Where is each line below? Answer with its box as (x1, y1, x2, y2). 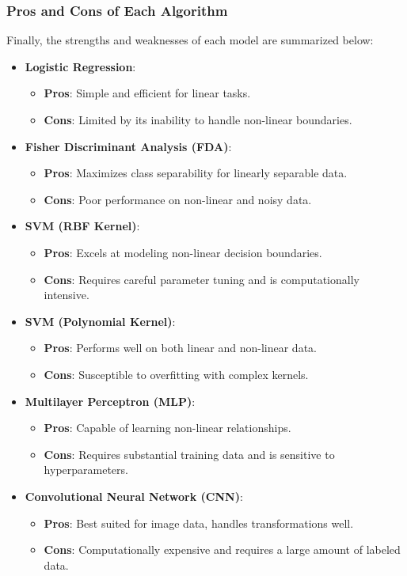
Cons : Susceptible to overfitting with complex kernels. (44, 366, 309, 382)
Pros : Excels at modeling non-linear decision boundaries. (44, 244, 322, 260)
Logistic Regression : (25, 58, 136, 74)
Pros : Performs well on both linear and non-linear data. (44, 339, 317, 356)
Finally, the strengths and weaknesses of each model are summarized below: (6, 32, 374, 48)
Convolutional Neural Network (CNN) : (25, 487, 243, 504)
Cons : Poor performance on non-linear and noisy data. (44, 191, 312, 207)
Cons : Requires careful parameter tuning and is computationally (44, 271, 359, 287)
